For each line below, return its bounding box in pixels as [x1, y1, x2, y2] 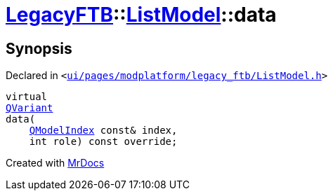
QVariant [6, 102, 53, 114]
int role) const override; [29, 136, 178, 148]
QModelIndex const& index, [29, 125, 178, 136]
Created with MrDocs [6, 157, 105, 169]
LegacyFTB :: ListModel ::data [6, 3, 277, 27]
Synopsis [6, 39, 72, 57]
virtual [6, 91, 48, 103]
